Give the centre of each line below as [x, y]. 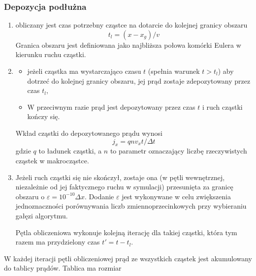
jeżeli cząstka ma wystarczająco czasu [84, 71]
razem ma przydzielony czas [58, 242]
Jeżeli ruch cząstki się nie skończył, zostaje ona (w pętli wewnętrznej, [120, 177]
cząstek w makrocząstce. [52, 160]
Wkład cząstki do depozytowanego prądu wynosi [89, 133]
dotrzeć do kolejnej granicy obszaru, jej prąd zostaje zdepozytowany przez [139, 80]
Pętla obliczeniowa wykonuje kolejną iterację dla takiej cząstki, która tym [126, 232]
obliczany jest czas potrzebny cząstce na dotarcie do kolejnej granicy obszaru [131, 25]
